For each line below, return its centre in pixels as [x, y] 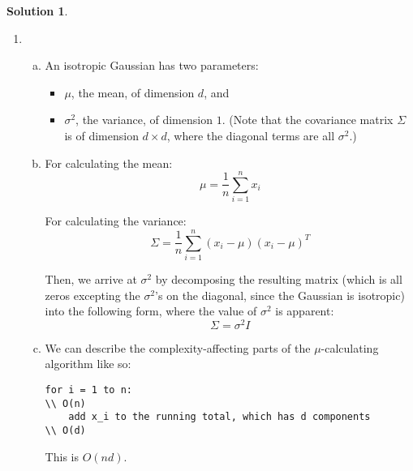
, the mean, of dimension [133, 92]
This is [62, 456]
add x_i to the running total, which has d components [219, 417]
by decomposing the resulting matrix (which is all [279, 279]
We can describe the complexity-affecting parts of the [178, 347]
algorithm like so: [88, 364]
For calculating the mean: [109, 163]
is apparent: [305, 311]
